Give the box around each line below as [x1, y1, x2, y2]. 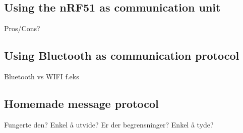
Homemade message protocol [4, 95, 159, 111]
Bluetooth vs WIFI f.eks [4, 71, 79, 81]
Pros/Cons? [4, 23, 40, 34]
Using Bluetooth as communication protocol [4, 48, 239, 63]
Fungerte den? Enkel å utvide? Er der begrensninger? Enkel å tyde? [4, 119, 214, 129]
